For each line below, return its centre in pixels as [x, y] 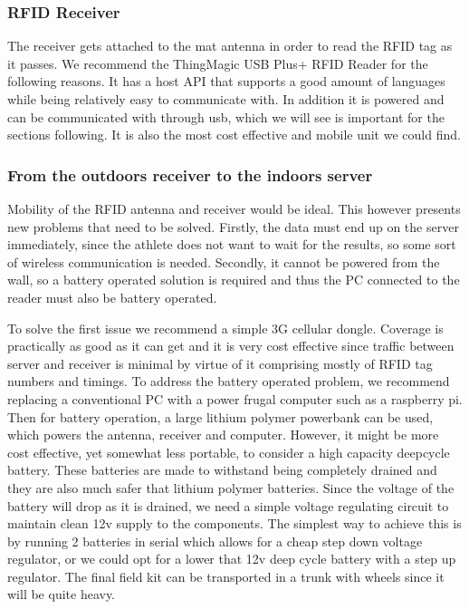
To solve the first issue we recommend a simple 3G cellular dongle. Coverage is [225, 328]
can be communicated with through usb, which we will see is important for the [226, 116]
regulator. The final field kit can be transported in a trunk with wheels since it [226, 576]
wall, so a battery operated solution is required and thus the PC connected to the [234, 280]
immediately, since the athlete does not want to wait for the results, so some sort [232, 244]
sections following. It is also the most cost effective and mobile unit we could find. [234, 135]
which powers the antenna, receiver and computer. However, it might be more [223, 435]
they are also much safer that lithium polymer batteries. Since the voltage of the [231, 487]
